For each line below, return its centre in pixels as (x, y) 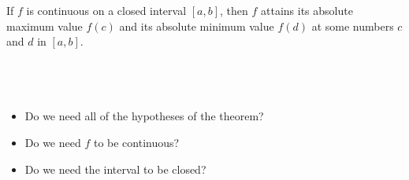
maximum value (45, 26)
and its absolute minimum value (197, 26)
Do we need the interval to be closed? (115, 169)
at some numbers (353, 26)
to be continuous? (136, 142)
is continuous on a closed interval (106, 10)
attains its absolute (307, 10)
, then (234, 10)
